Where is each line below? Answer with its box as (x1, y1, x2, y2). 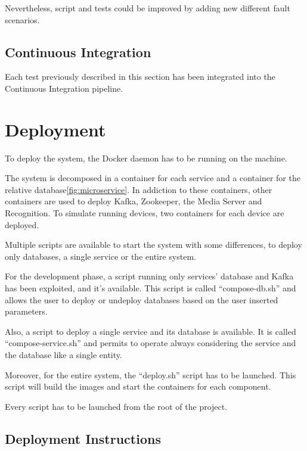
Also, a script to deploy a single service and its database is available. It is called (5, 325, 296, 337)
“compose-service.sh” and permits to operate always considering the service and (5, 337, 296, 349)
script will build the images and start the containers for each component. (5, 380, 271, 393)
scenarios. (5, 13, 40, 26)
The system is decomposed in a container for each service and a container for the (5, 172, 300, 184)
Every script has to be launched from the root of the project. (5, 400, 228, 412)
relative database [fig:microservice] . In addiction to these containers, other (5, 183, 272, 195)
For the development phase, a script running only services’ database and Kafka (5, 270, 294, 282)
